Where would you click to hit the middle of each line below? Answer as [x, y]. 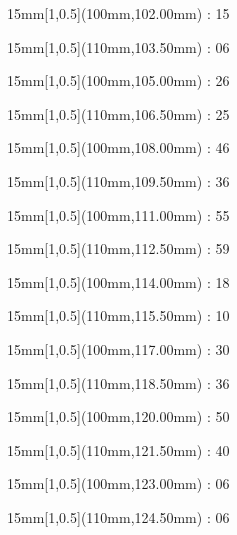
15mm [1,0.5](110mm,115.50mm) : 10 [118, 315]
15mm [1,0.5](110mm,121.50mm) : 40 [118, 449]
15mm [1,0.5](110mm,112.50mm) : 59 [118, 248]
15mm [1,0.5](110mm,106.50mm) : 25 [118, 113]
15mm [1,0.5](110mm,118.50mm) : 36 [118, 382]
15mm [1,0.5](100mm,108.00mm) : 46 [118, 147]
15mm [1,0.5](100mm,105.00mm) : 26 [118, 80]
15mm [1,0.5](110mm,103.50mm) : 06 [118, 46]
